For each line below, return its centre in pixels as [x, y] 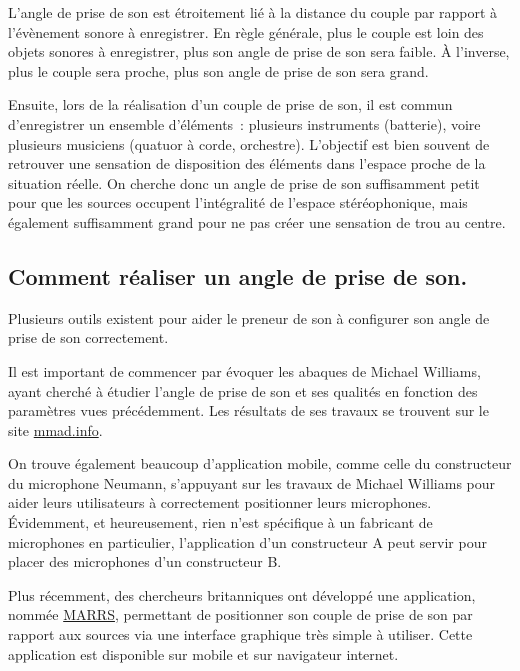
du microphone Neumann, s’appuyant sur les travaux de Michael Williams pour [252, 482]
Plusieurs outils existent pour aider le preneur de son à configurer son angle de [249, 317]
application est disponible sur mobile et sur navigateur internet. [203, 653]
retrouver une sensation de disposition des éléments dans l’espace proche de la [247, 163]
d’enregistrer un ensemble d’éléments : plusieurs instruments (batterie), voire [244, 123]
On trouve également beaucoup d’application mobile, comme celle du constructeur [260, 463]
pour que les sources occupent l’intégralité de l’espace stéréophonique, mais [238, 202]
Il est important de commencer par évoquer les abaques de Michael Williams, [244, 370]
